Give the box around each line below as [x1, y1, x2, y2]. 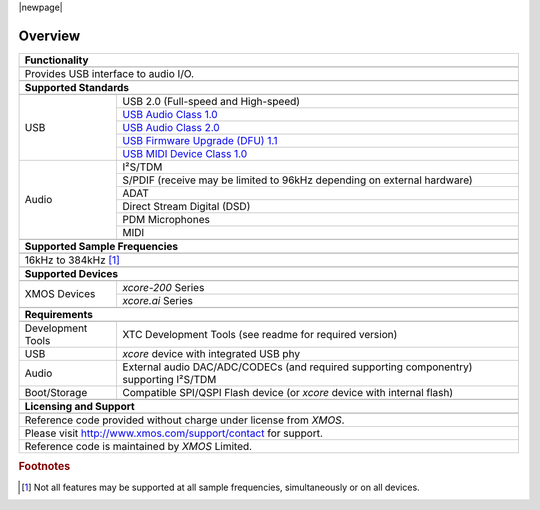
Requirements [24, 307, 94, 321]
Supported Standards [24, 80, 130, 94]
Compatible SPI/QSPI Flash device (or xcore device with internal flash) [122, 385, 454, 399]
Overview [18, 27, 81, 44]
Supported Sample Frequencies [24, 239, 179, 253]
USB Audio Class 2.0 [122, 120, 220, 134]
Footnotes [18, 460, 71, 474]
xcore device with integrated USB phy [122, 346, 300, 360]
